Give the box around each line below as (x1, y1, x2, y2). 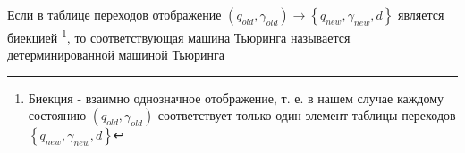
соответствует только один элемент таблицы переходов (157, 106, 456, 125)
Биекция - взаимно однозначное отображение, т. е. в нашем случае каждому (28, 88, 444, 107)
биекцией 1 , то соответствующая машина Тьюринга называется (7, 26, 351, 46)
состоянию (28, 106, 87, 125)
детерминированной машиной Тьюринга (7, 45, 224, 64)
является (397, 5, 444, 23)
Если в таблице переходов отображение (7, 5, 222, 23)
